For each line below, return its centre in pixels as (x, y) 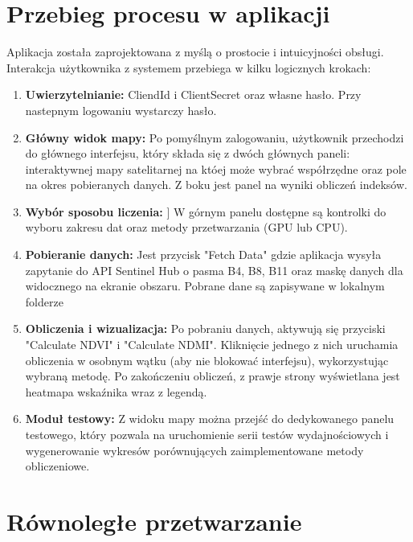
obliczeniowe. (57, 466)
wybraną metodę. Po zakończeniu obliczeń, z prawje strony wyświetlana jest (213, 376)
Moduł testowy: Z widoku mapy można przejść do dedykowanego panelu (210, 419)
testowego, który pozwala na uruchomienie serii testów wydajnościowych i (207, 434)
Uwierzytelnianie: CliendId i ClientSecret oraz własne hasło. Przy (193, 94)
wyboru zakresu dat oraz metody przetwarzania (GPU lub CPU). (186, 227)
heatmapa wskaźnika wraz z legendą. (116, 391)
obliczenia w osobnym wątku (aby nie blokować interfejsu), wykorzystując (207, 360)
